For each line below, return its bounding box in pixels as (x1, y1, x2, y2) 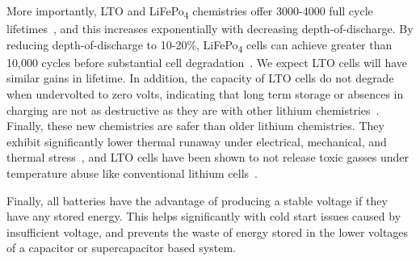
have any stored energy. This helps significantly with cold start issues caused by (6, 208, 401, 225)
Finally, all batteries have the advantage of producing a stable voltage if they (6, 192, 388, 208)
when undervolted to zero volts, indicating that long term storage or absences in (6, 86, 404, 103)
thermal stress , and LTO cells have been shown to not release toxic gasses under (6, 149, 409, 166)
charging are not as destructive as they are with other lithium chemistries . (6, 101, 380, 118)
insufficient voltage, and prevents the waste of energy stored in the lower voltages (6, 223, 409, 240)
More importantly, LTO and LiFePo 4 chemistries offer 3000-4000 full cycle (6, 2, 373, 21)
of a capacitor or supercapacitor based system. (6, 239, 236, 256)
